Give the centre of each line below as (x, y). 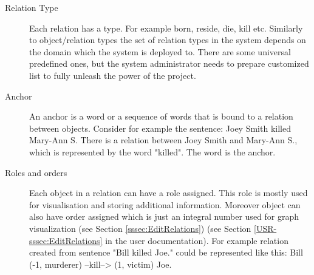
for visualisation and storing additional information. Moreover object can (165, 204)
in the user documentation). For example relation (197, 240)
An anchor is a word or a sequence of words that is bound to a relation (161, 116)
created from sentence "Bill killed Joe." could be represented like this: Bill (166, 252)
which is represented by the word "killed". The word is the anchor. (152, 151)
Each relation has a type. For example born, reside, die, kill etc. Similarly (166, 28)
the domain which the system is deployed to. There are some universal (160, 51)
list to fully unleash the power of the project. (113, 75)
